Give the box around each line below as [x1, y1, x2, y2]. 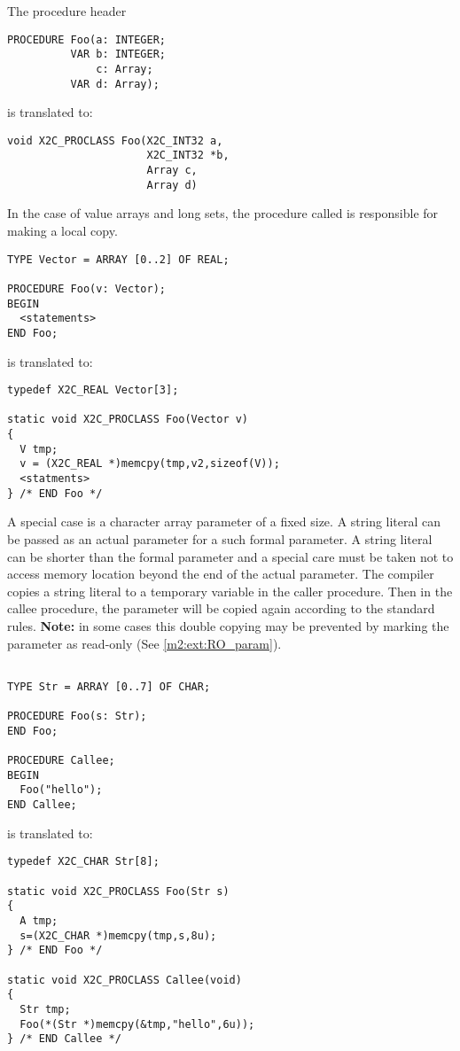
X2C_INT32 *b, [146, 149, 230, 162]
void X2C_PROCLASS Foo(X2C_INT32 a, [7, 134, 223, 147]
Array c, [146, 164, 198, 177]
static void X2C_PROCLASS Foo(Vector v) [7, 413, 249, 426]
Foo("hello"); [19, 783, 103, 797]
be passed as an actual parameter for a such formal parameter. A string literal [7, 530, 433, 548]
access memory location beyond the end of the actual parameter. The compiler [7, 564, 434, 583]
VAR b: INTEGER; [70, 48, 166, 61]
